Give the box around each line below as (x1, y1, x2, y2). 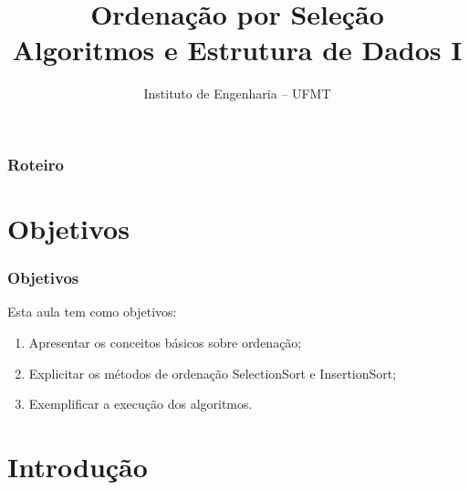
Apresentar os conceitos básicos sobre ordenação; (28, 333, 302, 352)
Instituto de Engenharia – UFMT (143, 84, 331, 103)
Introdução (7, 447, 148, 485)
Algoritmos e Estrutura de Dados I (12, 31, 463, 68)
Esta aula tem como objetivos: (7, 302, 177, 321)
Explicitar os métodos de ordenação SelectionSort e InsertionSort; (28, 363, 397, 382)
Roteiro (7, 152, 64, 175)
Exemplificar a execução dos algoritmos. (28, 394, 253, 413)
